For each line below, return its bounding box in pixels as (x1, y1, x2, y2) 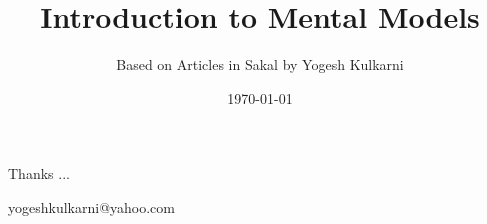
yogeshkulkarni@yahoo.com (8, 196, 175, 217)
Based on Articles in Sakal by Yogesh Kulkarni (116, 54, 404, 75)
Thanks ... (8, 163, 70, 184)
